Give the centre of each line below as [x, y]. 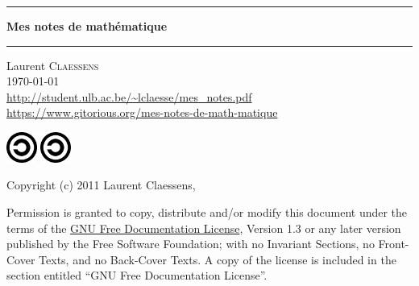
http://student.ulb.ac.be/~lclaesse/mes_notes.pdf [129, 96]
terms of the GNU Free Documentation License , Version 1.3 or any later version [204, 228]
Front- [394, 244]
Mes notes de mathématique [87, 26]
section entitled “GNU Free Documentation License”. [137, 275]
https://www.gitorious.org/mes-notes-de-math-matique [142, 112]
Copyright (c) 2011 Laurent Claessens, [101, 185]
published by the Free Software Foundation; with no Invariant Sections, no [191, 244]
